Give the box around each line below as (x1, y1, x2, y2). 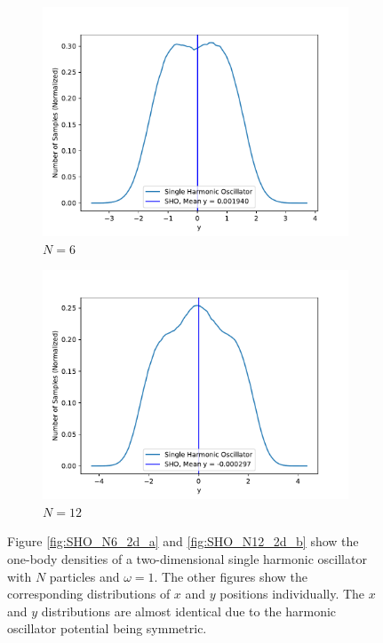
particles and (49, 567, 120, 585)
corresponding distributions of (7, 584, 171, 603)
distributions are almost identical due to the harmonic (41, 601, 337, 620)
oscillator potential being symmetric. (7, 619, 207, 638)
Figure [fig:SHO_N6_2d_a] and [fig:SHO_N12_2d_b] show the (7, 532, 359, 551)
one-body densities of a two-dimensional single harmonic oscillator (7, 549, 367, 568)
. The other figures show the (154, 567, 308, 585)
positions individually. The (219, 584, 365, 603)
